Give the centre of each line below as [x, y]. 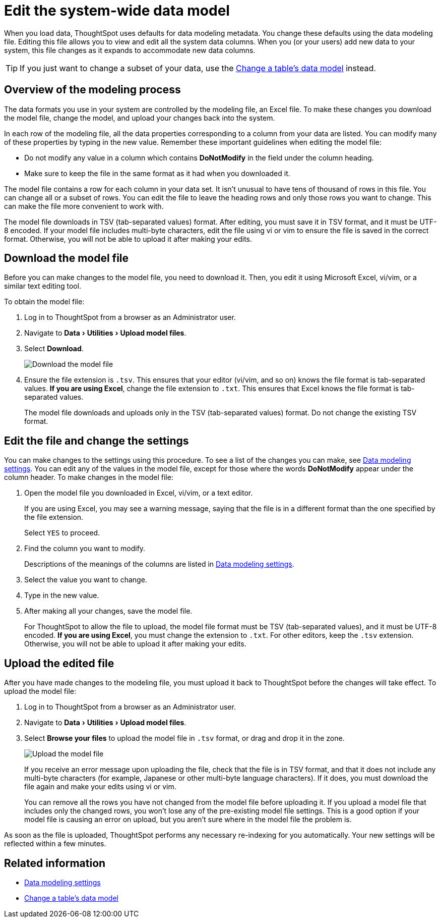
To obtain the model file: [44, 302]
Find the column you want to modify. [85, 549]
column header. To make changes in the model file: [89, 477]
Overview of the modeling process [92, 90]
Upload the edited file [59, 663]
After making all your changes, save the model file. [108, 611]
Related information [55, 863]
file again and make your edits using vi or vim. [100, 787]
